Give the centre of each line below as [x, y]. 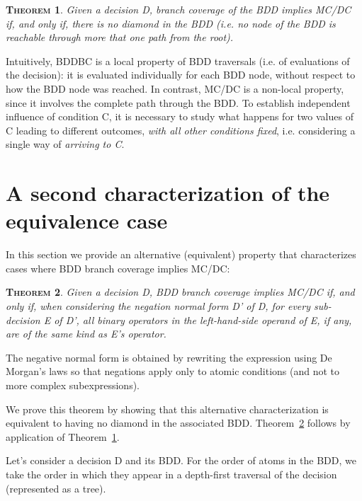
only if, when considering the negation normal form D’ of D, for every [158, 306]
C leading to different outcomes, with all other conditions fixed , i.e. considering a [181, 130]
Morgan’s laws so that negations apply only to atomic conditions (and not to [173, 371]
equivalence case [87, 220]
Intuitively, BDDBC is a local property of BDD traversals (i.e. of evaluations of [178, 61]
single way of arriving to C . [65, 144]
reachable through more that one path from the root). [120, 37]
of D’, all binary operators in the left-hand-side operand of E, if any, [203, 319]
